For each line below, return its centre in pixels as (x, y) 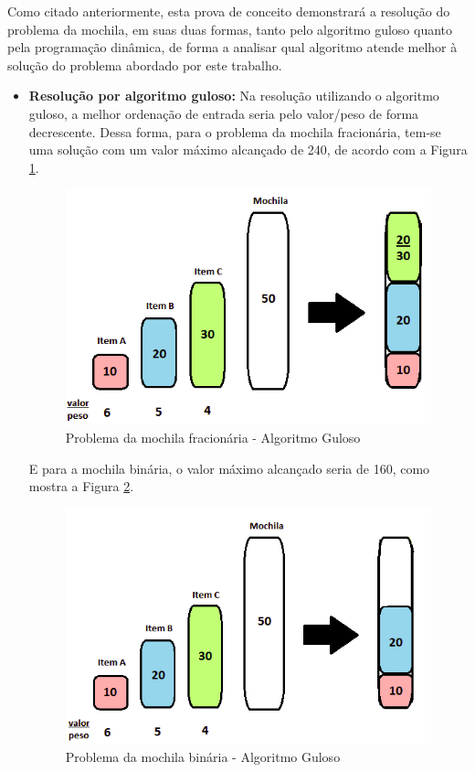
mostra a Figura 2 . (81, 486)
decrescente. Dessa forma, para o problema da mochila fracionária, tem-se (235, 131)
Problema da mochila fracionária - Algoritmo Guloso (213, 438)
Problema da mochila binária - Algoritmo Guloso (203, 757)
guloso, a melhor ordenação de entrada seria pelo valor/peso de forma (224, 113)
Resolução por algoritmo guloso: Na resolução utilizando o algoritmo (234, 96)
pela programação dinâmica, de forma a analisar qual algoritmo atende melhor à (232, 47)
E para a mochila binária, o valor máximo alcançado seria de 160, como (229, 468)
